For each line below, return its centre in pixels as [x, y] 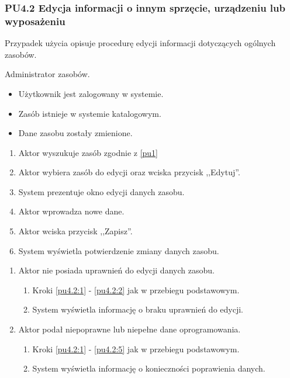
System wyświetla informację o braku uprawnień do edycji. [138, 309]
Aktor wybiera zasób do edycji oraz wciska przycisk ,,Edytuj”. [129, 172]
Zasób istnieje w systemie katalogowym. [90, 113]
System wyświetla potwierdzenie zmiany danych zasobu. [119, 250]
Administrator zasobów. [47, 74]
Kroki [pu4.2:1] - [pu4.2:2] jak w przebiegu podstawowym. [136, 289]
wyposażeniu [35, 21]
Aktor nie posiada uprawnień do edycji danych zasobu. [116, 270]
